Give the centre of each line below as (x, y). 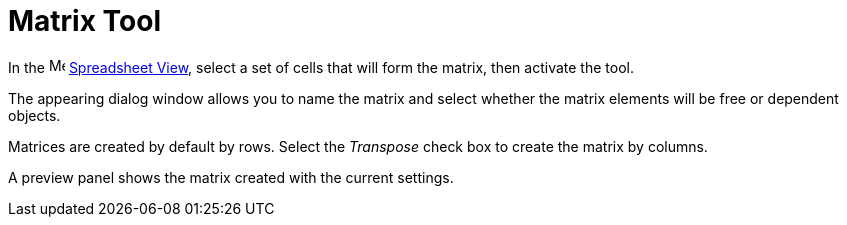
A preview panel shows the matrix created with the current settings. (231, 177)
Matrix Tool (85, 21)
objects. (34, 115)
